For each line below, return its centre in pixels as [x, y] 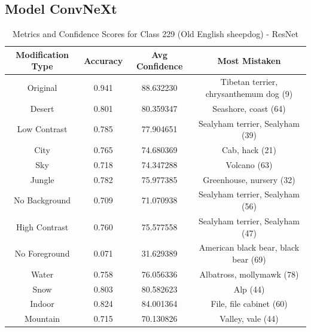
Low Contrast [42, 129]
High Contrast [42, 226]
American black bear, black [249, 247]
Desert [42, 108]
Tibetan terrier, [249, 82]
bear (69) [249, 259]
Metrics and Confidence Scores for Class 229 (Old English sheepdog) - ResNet [155, 34]
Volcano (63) [249, 164]
